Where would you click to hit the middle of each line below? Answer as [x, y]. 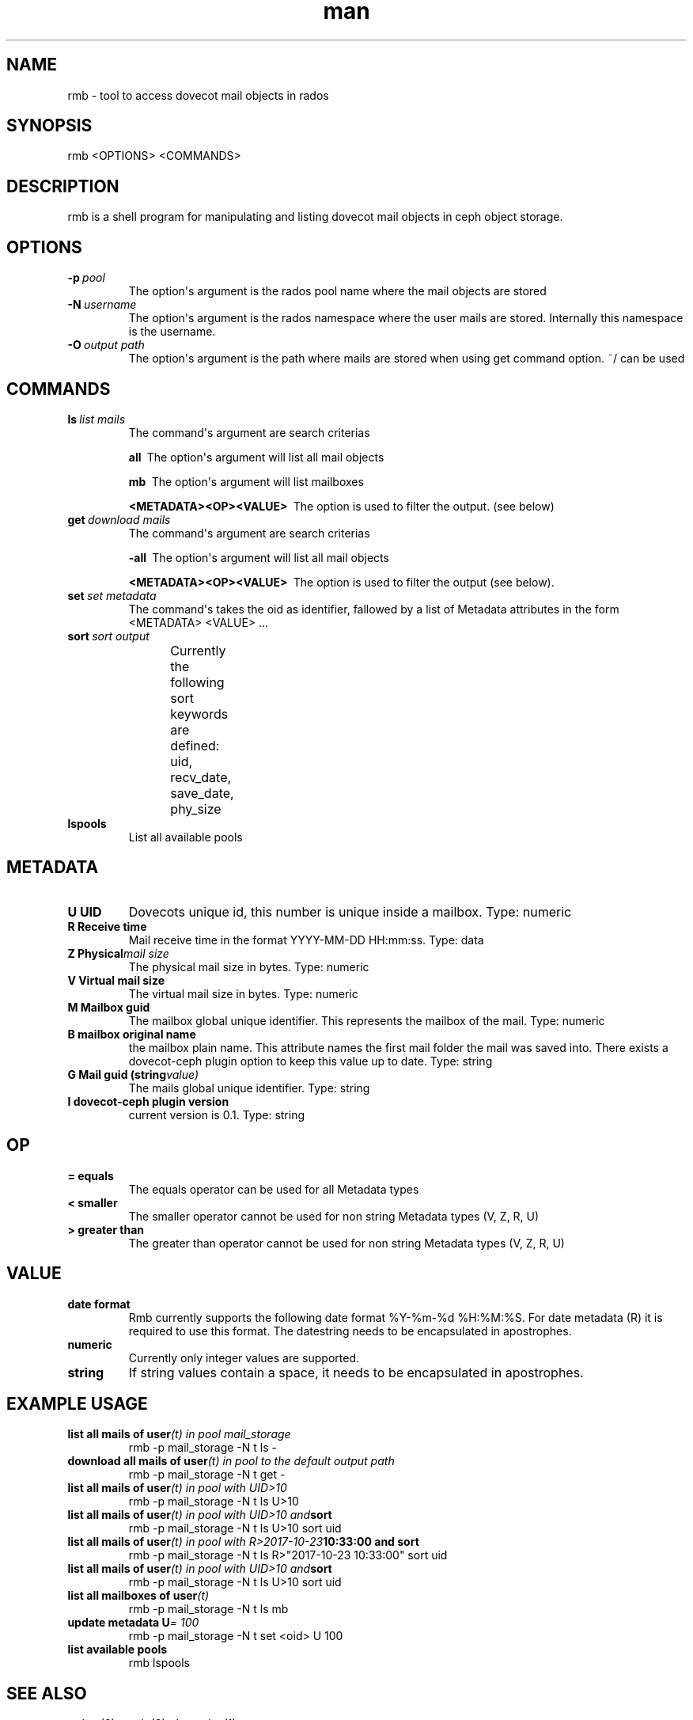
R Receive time [107, 926]
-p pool [86, 278]
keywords [199, 714]
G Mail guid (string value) [133, 1074]
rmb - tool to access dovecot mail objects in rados [198, 95]
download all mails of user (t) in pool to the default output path [231, 1461]
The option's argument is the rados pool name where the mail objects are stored [337, 291]
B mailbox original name [132, 1034]
